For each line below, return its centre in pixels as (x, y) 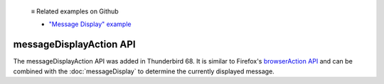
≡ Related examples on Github (75, 11)
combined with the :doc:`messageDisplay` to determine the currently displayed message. (144, 71)
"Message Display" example (90, 24)
